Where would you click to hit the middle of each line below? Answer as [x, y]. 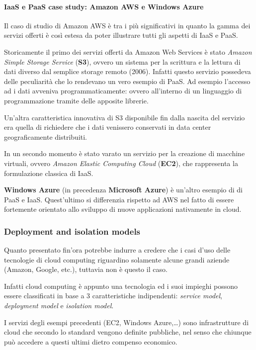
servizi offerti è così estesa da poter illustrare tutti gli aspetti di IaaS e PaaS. [121, 35]
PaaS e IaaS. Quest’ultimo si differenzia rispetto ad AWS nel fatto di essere [119, 199]
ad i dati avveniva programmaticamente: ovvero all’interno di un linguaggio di [123, 91]
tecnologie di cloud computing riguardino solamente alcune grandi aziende [117, 259]
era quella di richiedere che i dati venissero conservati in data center [108, 127]
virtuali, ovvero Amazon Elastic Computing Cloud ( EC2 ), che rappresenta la [121, 163]
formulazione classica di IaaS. [49, 173]
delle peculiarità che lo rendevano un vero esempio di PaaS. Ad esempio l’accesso [127, 81]
